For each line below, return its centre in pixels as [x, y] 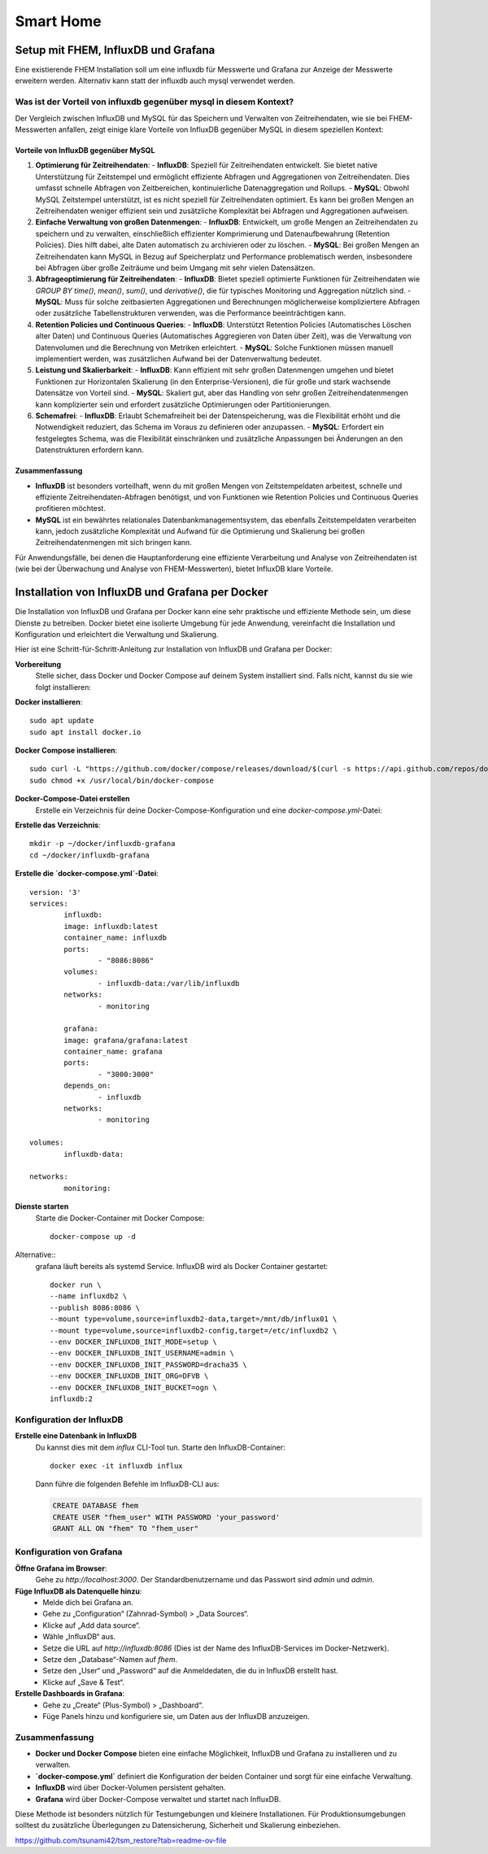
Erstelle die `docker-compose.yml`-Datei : [87, 874]
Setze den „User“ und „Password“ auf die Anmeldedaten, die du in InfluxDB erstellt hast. [191, 1671]
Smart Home [58, 21]
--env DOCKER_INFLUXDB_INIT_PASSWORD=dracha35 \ [148, 1364]
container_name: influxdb [115, 938]
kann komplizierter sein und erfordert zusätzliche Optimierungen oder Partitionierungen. [183, 404]
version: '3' [55, 892]
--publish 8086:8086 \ [95, 1307]
